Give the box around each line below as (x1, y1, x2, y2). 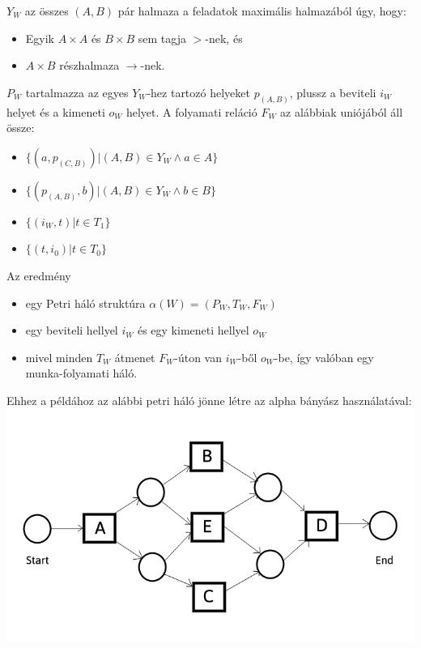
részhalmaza (59, 57, 120, 74)
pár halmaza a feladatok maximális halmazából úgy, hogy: (117, 2, 406, 19)
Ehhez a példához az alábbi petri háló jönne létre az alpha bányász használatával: (6, 391, 412, 408)
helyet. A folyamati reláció (125, 103, 257, 120)
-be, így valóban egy (274, 348, 374, 365)
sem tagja (138, 29, 186, 46)
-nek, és (205, 29, 243, 46)
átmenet (114, 348, 155, 365)
